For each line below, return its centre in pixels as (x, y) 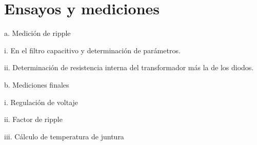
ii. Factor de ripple (33, 119)
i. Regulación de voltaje (41, 102)
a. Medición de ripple (37, 33)
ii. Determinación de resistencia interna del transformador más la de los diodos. (129, 67)
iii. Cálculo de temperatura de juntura (64, 136)
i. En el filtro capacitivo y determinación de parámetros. (92, 50)
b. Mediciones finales (37, 84)
